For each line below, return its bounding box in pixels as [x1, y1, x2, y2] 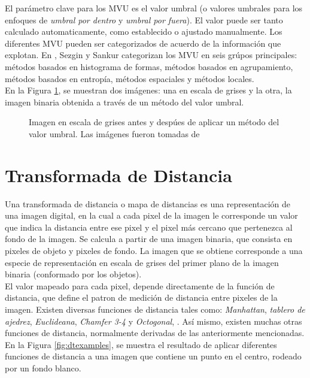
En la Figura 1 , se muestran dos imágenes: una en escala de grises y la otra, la [5, 84, 292, 96]
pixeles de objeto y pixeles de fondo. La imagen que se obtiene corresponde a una [5, 244, 303, 257]
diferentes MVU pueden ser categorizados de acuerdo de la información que [5, 37, 281, 49]
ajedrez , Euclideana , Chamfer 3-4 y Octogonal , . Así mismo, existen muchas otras [5, 315, 302, 327]
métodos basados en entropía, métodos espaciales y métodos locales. [5, 72, 254, 84]
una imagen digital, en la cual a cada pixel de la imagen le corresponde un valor [5, 209, 298, 222]
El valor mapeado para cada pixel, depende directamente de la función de [5, 279, 275, 292]
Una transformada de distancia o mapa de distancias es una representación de [5, 197, 290, 210]
